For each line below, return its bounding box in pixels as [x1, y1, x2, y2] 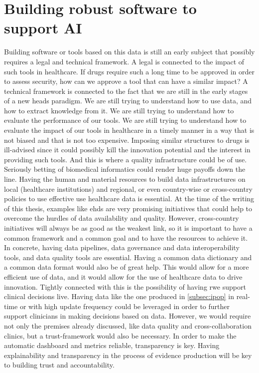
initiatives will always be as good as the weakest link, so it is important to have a [4, 223, 253, 233]
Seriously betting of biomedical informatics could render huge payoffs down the [4, 164, 246, 174]
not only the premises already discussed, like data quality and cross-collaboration [4, 320, 252, 331]
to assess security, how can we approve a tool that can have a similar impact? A [4, 76, 248, 86]
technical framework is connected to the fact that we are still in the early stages [4, 85, 248, 96]
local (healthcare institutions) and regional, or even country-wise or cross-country [4, 183, 253, 194]
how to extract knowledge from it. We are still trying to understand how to [4, 105, 234, 115]
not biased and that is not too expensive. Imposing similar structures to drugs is [4, 134, 250, 145]
